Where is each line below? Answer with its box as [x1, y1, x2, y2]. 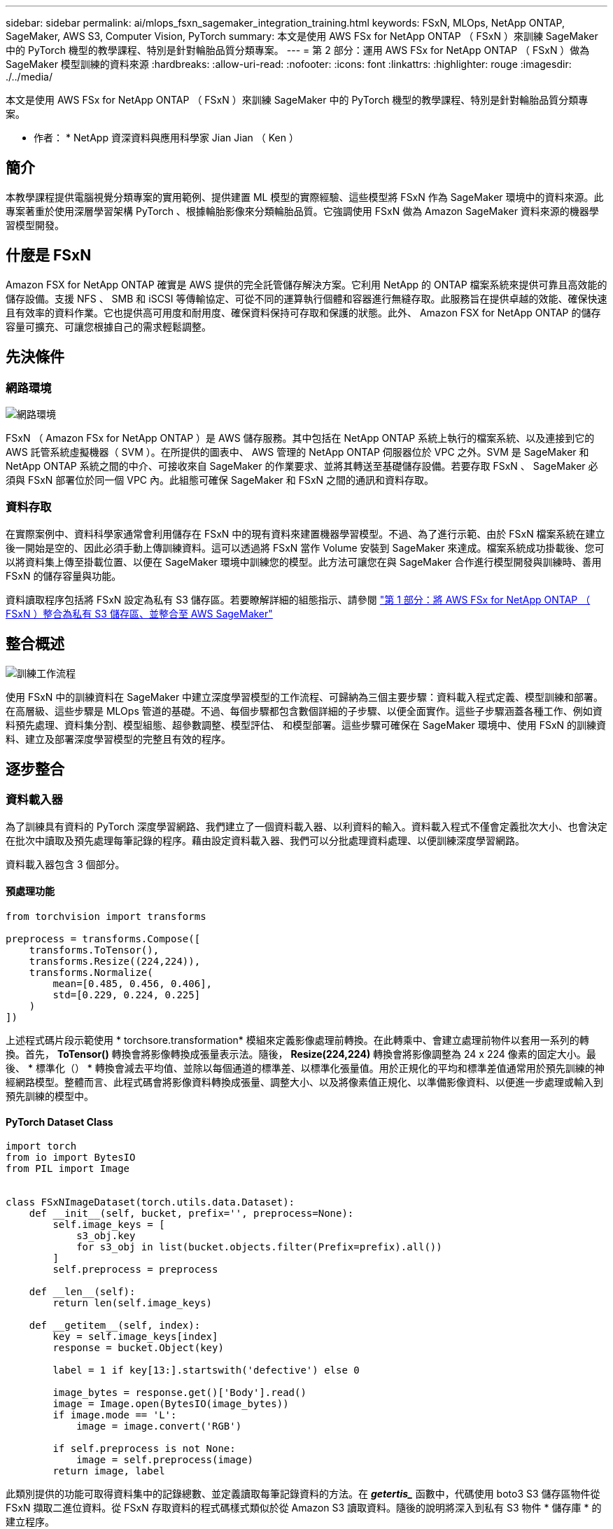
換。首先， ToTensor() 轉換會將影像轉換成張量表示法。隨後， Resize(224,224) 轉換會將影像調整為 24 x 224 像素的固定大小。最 [6, 1047, 596, 1060]
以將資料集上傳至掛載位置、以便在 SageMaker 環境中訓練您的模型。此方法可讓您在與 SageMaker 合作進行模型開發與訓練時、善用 [6, 555, 602, 568]
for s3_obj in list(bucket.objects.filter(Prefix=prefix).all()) [76, 1241, 442, 1253]
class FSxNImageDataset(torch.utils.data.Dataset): [6, 1196, 295, 1208]
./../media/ [6, 71, 52, 83]
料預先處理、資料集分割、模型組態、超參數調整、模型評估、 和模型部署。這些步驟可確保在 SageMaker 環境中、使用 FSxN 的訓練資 [6, 718, 607, 731]
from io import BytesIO [6, 1152, 136, 1164]
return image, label [52, 1465, 165, 1477]
